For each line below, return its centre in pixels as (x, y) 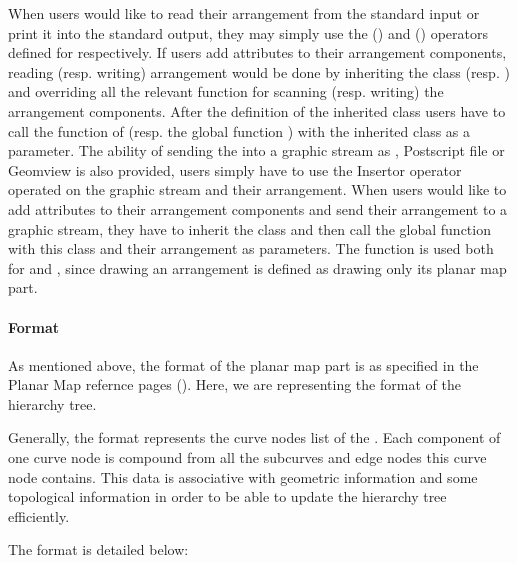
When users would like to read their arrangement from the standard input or (244, 13)
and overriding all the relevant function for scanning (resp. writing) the (226, 91)
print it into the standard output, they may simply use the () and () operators (248, 32)
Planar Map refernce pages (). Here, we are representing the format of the (234, 384)
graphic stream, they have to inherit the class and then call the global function (249, 228)
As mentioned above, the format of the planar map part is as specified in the (243, 364)
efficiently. (39, 515)
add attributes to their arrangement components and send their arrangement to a (258, 208)
